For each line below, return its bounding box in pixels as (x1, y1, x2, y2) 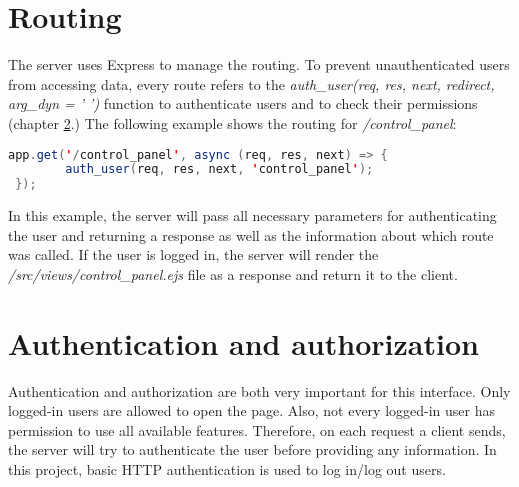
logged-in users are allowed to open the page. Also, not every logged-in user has (8, 400, 496, 421)
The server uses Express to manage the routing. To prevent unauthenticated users (8, 54, 510, 75)
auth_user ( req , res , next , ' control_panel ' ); (65, 162, 374, 177)
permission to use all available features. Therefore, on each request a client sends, (8, 419, 506, 440)
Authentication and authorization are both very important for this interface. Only (8, 380, 511, 401)
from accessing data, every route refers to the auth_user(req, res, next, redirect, (8, 73, 495, 94)
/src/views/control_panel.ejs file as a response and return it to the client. (8, 263, 458, 284)
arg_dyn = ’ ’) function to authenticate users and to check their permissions (8, 93, 478, 114)
